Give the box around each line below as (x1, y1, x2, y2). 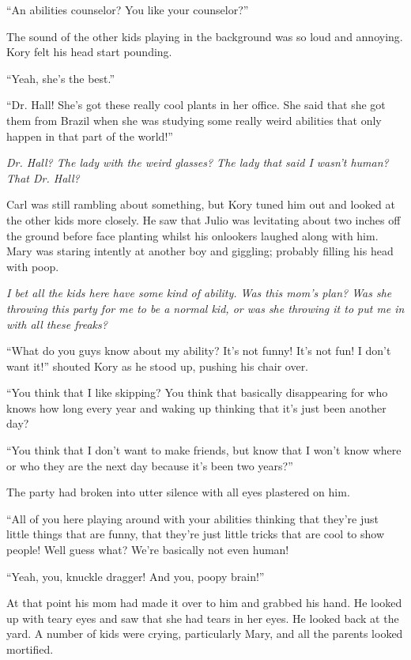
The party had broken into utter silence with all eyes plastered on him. (6, 484, 350, 500)
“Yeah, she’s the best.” (6, 70, 115, 86)
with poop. (6, 258, 59, 274)
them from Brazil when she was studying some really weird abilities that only (6, 111, 382, 128)
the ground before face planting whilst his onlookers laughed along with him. (6, 227, 379, 243)
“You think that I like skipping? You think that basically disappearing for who (6, 384, 388, 401)
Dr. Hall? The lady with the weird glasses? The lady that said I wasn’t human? (6, 154, 389, 171)
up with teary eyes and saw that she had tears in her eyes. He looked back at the (6, 609, 399, 626)
